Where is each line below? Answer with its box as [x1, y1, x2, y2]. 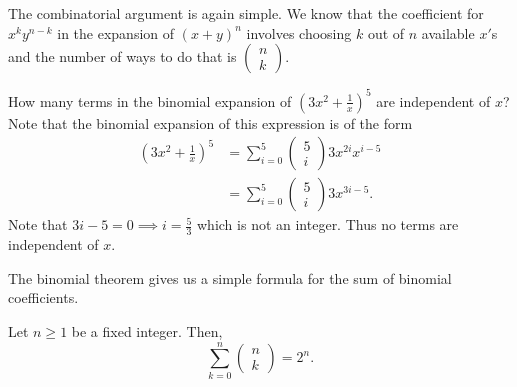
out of [367, 22, 405, 43]
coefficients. [8, 287, 79, 308]
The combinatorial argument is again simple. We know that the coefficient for [8, 3, 484, 23]
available [421, 22, 475, 43]
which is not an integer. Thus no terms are [197, 214, 459, 235]
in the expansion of [57, 22, 175, 43]
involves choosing [246, 22, 352, 43]
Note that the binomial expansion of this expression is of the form [8, 112, 413, 133]
